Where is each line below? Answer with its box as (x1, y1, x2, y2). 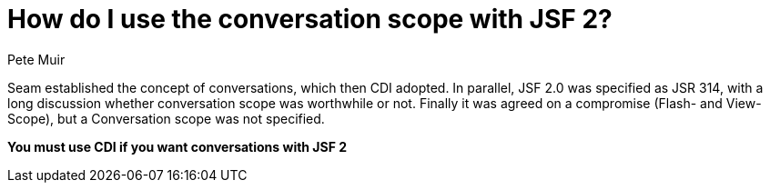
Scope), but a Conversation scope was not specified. (7, 110, 325, 126)
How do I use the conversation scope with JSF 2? (7, 4, 613, 35)
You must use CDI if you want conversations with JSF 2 (7, 138, 348, 155)
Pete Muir (7, 51, 66, 67)
